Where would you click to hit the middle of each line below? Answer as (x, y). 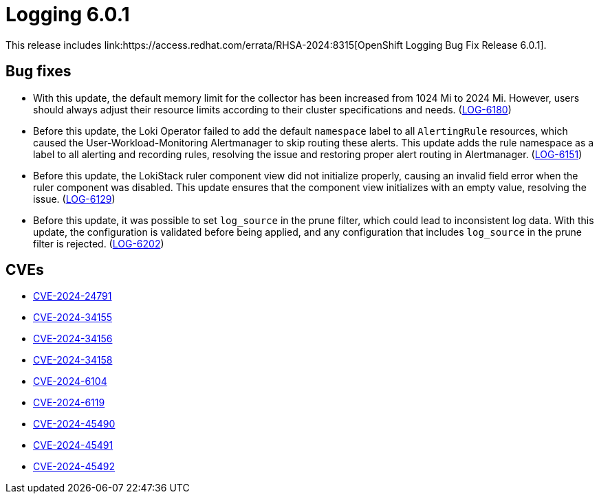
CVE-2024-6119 (69, 403)
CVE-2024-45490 (74, 424)
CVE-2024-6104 (70, 381)
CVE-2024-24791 (73, 296)
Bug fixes (39, 71)
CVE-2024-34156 (73, 339)
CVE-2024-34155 (73, 318)
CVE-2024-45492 (74, 467)
